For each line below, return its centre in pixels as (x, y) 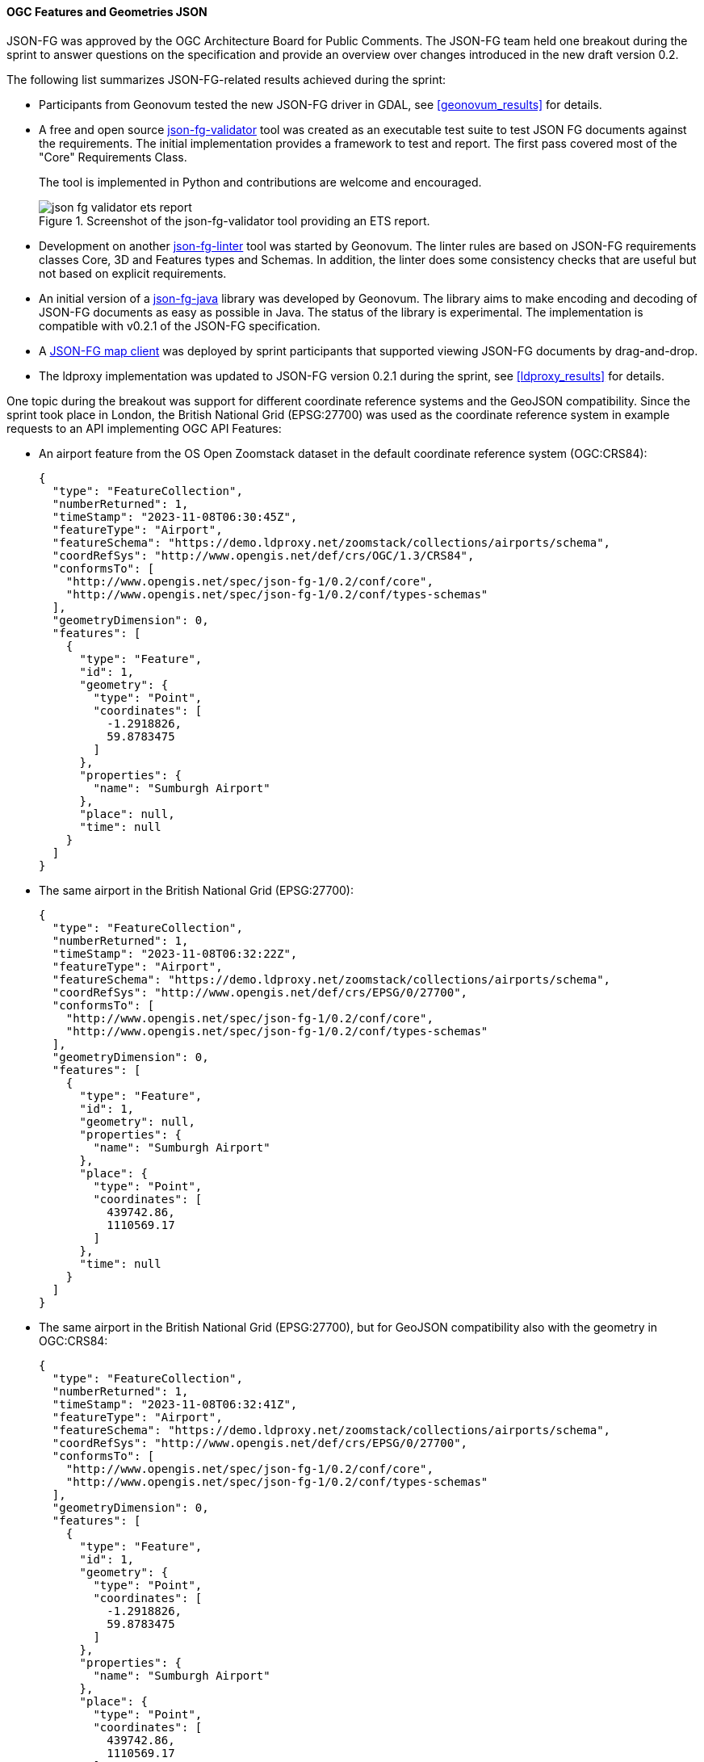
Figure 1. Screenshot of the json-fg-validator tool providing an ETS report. (235, 220)
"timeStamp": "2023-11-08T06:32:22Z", (175, 953)
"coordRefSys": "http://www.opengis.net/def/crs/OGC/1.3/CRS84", (263, 555)
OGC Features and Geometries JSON (107, 12)
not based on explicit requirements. (133, 273)
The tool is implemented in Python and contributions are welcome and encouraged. (260, 182)
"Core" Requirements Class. (113, 157)
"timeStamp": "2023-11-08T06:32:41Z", (175, 1404)
